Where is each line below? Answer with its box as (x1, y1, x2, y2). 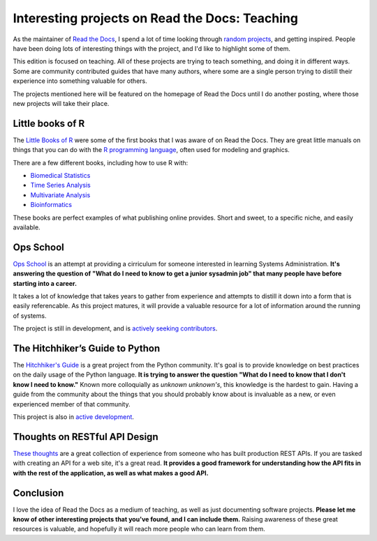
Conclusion (13, 487, 64, 498)
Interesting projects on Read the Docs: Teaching (13, 10, 298, 26)
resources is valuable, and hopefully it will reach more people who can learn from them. (13, 525, 265, 533)
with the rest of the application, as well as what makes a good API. (13, 468, 209, 477)
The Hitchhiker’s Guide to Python (13, 342, 161, 354)
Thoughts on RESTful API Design (13, 431, 158, 443)
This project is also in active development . (13, 413, 134, 421)
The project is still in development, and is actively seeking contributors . (13, 324, 218, 333)
